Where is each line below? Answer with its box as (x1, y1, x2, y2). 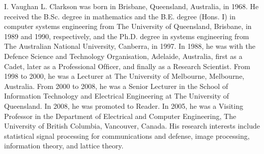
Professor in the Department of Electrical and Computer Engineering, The (4, 110, 237, 121)
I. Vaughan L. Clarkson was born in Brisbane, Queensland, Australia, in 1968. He (4, 1, 259, 11)
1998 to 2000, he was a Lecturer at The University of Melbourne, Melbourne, (4, 71, 245, 81)
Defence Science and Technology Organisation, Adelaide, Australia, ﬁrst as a (4, 50, 243, 61)
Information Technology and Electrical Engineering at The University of (4, 90, 229, 101)
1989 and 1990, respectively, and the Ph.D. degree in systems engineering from (4, 30, 249, 41)
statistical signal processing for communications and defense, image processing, (4, 130, 250, 141)
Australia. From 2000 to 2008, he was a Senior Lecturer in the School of (4, 80, 228, 91)
